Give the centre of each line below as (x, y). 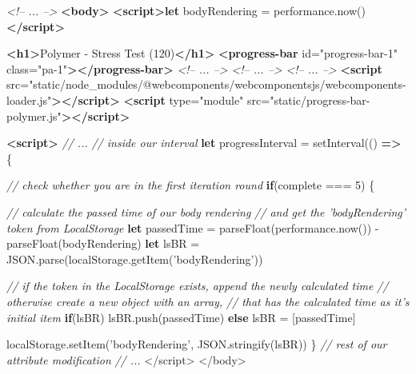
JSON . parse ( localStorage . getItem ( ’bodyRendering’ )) (135, 259)
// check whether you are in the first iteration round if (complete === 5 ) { (191, 185)
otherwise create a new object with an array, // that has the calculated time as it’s (208, 301)
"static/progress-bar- (320, 99)
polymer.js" (34, 115)
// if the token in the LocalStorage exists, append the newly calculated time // (198, 286)
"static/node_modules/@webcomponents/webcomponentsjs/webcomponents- (218, 84)
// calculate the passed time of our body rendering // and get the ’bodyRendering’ (206, 211)
